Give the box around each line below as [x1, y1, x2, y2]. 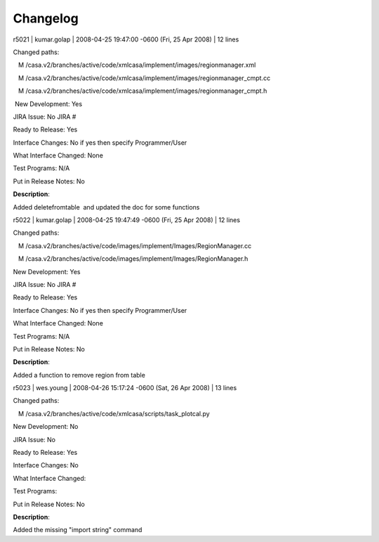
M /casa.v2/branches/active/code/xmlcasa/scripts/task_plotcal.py [18, 409, 210, 418]
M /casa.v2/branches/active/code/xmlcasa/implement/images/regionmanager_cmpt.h [18, 86, 267, 95]
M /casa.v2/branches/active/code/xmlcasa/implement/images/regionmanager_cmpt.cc [18, 74, 271, 82]
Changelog [13, 11, 79, 26]
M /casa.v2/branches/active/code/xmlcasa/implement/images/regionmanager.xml [18, 60, 256, 70]
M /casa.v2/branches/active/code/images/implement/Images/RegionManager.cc [18, 241, 252, 250]
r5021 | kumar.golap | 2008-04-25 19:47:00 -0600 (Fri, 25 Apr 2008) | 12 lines [13, 35, 239, 44]
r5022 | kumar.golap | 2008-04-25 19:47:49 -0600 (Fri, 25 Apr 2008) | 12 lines [13, 216, 241, 224]
